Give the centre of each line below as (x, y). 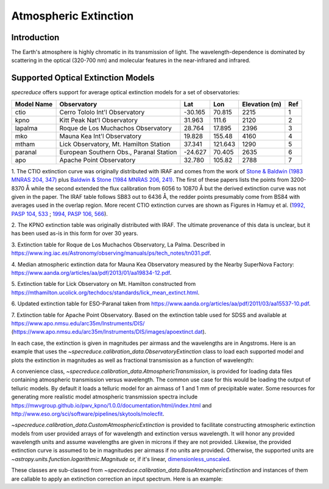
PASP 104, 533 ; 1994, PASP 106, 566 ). (59, 213)
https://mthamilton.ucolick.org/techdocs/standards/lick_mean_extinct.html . (105, 293)
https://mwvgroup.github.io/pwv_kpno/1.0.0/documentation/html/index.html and (111, 405)
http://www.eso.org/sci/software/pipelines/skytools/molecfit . (88, 414)
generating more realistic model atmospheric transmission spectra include (104, 397)
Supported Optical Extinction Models (83, 78)
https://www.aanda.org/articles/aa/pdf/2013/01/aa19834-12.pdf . (91, 273)
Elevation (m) (262, 104)
